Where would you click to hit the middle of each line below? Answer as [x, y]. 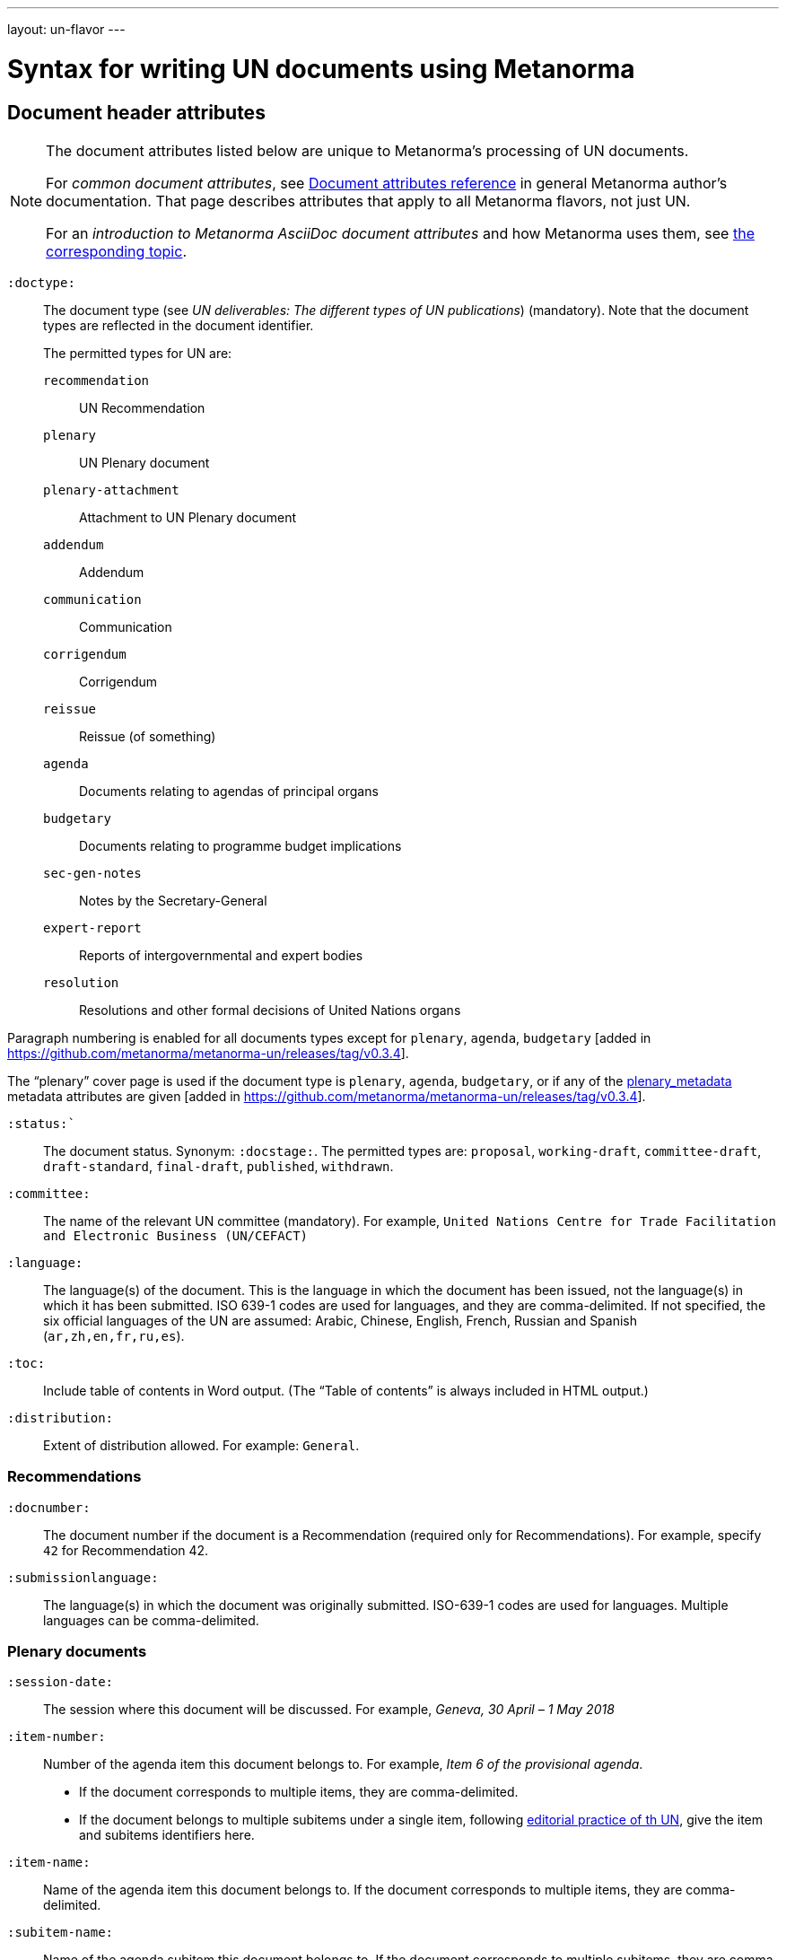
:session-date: [61, 1682]
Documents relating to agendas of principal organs [229, 791]
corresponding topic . [116, 251]
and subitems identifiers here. [167, 1835]
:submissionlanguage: [83, 1577]
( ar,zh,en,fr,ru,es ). [114, 1335]
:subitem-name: [61, 1933]
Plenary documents [77, 1652]
